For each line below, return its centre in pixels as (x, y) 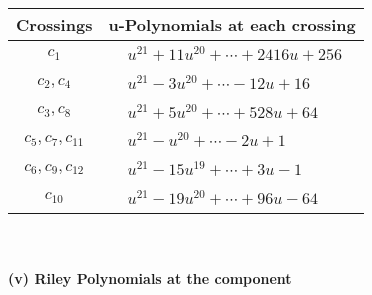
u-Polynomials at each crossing (232, 24)
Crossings (54, 24)
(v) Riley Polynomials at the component (150, 278)
